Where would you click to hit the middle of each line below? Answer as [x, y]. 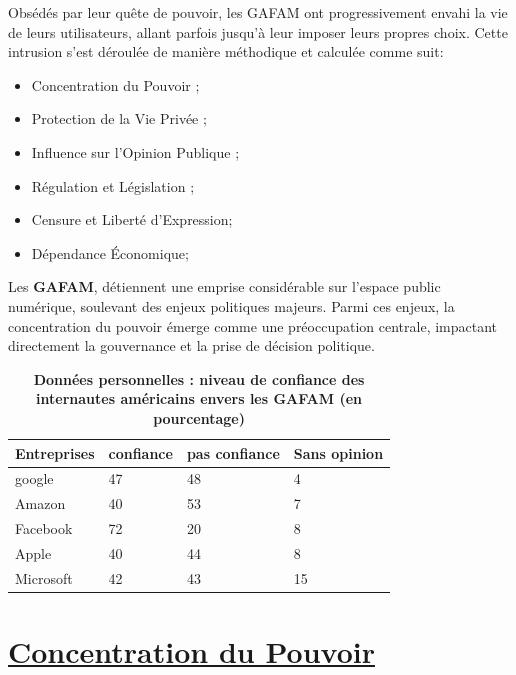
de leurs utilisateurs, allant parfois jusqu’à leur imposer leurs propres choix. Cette [258, 31]
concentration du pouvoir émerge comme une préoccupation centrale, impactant [253, 325]
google [34, 478]
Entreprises [55, 452]
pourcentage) [199, 417]
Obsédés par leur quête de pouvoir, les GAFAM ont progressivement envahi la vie [258, 12]
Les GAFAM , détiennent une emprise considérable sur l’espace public [224, 286]
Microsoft [44, 577]
